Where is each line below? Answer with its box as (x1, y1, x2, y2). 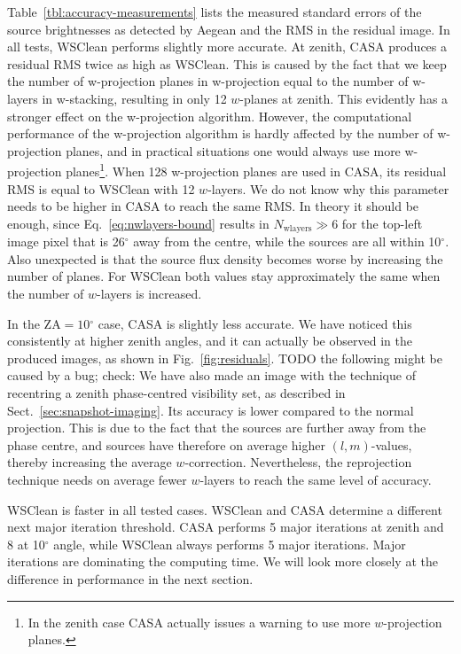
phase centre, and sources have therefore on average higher (7, 435, 325, 454)
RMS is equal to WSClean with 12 (7, 179, 195, 198)
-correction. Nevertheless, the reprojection (184, 453, 412, 471)
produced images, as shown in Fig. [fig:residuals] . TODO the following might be (7, 348, 442, 367)
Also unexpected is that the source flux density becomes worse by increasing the (7, 249, 443, 268)
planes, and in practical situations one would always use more (66, 141, 401, 160)
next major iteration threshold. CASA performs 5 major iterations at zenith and (7, 518, 444, 536)
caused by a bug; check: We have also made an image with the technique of (7, 366, 416, 385)
